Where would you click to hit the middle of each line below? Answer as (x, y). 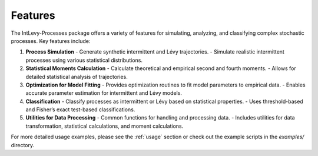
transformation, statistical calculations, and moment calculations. (105, 126)
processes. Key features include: (51, 41)
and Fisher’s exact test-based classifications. (80, 109)
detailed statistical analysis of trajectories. (77, 77)
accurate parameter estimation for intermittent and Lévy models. (104, 93)
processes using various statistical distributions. (84, 60)
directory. (23, 145)
